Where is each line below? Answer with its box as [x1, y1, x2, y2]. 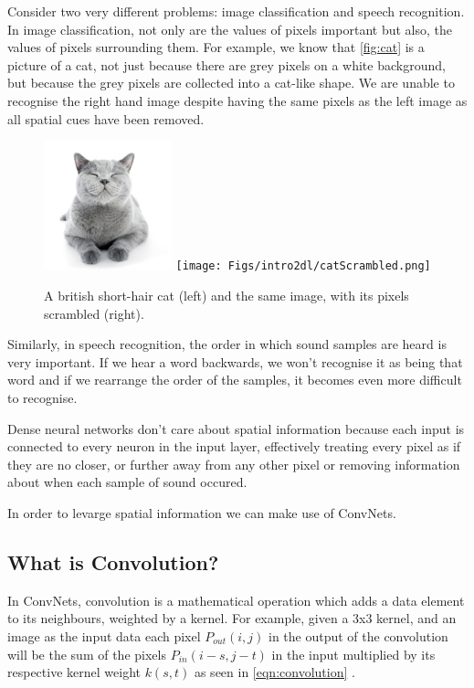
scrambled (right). [44, 303, 144, 323]
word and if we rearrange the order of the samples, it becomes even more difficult [7, 370, 462, 389]
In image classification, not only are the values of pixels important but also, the [7, 19, 452, 38]
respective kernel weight [7, 662, 141, 682]
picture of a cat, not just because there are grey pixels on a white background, [7, 55, 446, 74]
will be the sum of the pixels [7, 644, 166, 663]
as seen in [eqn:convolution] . [194, 662, 355, 682]
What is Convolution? [7, 548, 219, 577]
